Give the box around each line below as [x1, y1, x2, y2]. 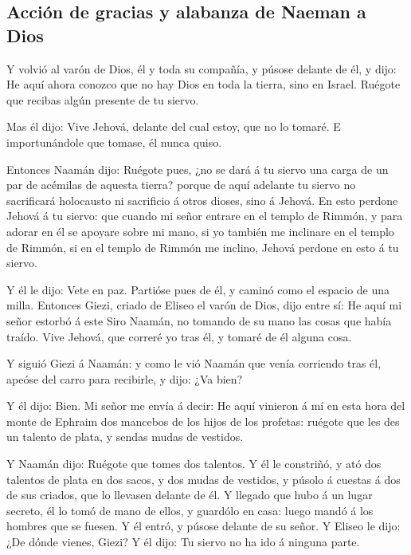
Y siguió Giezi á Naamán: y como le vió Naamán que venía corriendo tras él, [6, 355, 382, 372]
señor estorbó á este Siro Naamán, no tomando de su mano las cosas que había [6, 312, 392, 329]
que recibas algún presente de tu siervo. [6, 91, 199, 108]
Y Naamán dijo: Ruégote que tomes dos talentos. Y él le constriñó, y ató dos [6, 455, 382, 472]
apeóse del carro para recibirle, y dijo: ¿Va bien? [6, 370, 243, 387]
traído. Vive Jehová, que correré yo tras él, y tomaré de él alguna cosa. [6, 328, 352, 344]
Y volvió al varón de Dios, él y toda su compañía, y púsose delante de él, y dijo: [6, 60, 397, 77]
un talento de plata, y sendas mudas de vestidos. [6, 428, 244, 445]
